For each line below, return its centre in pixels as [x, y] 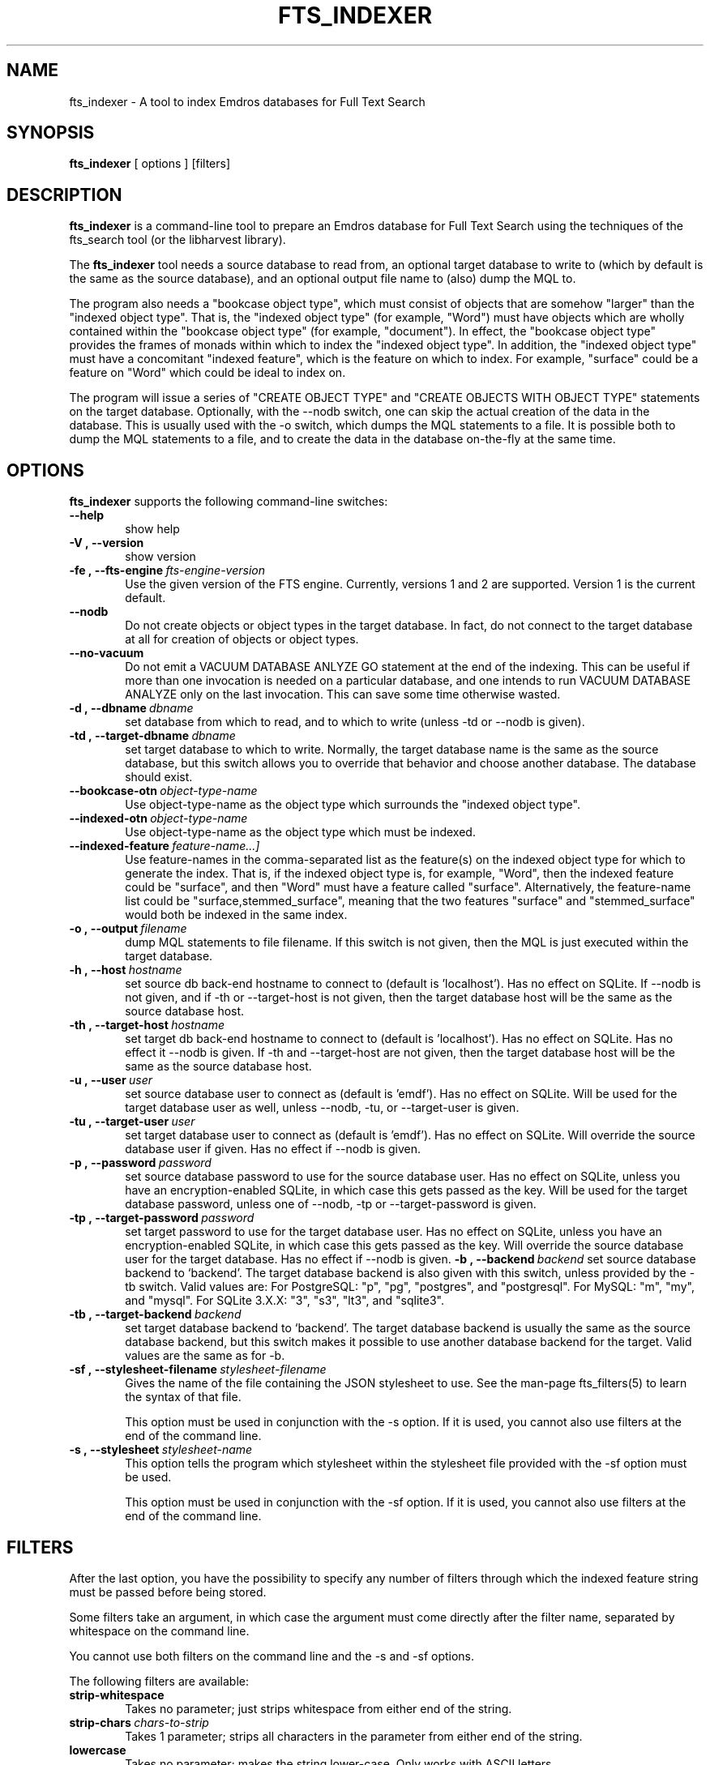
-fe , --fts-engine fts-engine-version [167, 571]
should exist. [159, 777]
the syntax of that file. [183, 1397]
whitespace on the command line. [159, 1630]
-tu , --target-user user [132, 1122]
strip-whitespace [117, 1694]
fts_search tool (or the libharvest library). [177, 240]
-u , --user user [111, 1080]
